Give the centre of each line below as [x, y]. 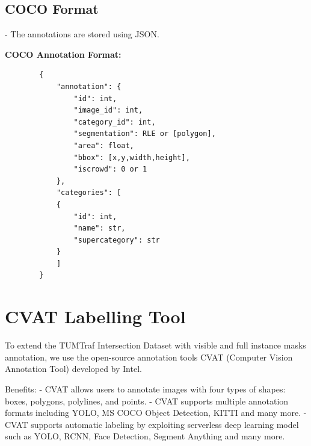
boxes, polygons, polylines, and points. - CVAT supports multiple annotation [147, 401]
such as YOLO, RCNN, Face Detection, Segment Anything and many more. [145, 436]
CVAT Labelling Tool [95, 316]
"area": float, [104, 145]
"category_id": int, [115, 122]
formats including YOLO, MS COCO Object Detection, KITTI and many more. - [156, 413]
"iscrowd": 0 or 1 [110, 169]
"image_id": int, [108, 110]
